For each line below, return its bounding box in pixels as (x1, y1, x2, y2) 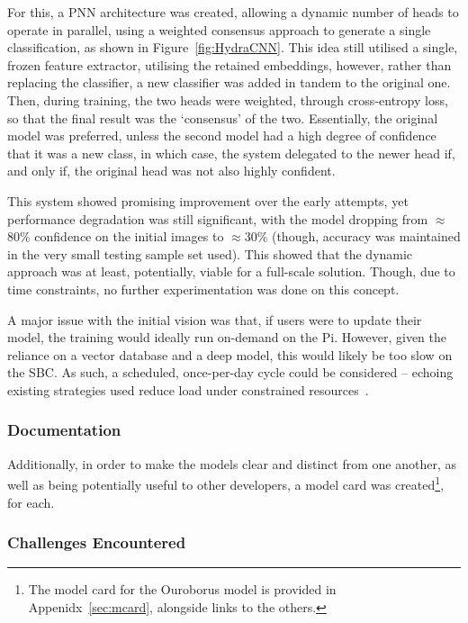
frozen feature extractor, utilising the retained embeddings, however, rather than (7, 55, 452, 74)
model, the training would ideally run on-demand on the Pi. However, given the (7, 328, 447, 347)
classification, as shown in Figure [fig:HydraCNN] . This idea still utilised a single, (7, 38, 458, 57)
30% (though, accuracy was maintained (244, 227, 461, 246)
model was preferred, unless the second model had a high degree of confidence (7, 126, 436, 145)
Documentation (7, 419, 121, 441)
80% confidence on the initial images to (7, 227, 224, 246)
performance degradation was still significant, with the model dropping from (7, 209, 428, 228)
